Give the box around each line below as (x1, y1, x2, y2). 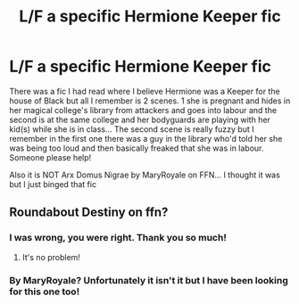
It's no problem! (21, 251, 80, 262)
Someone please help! (9, 152, 92, 162)
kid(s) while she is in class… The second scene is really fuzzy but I (9, 123, 254, 135)
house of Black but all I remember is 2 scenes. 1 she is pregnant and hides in (9, 95, 291, 106)
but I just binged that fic (9, 178, 96, 189)
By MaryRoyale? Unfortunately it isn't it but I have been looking (9, 274, 288, 286)
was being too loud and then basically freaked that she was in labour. (9, 143, 264, 153)
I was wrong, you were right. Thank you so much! (9, 232, 228, 244)
